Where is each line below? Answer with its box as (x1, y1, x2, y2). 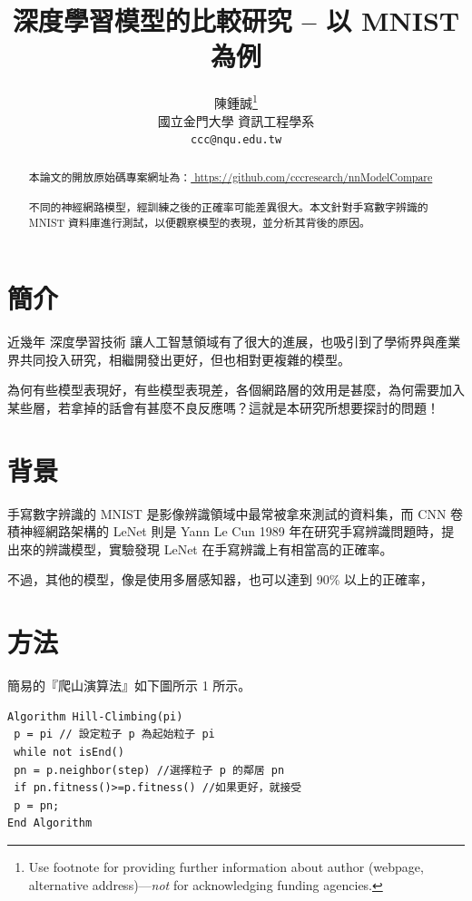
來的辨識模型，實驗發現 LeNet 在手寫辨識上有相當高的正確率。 (19, 539, 393, 558)
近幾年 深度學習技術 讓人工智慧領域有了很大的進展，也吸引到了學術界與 (7, 332, 436, 351)
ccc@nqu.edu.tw (190, 133, 282, 147)
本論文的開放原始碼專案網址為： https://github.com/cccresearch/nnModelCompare (28, 169, 433, 184)
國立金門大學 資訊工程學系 (157, 111, 315, 130)
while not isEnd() (14, 745, 124, 759)
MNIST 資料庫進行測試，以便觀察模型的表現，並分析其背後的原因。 (28, 214, 371, 230)
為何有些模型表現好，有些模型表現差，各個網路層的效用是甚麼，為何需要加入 (7, 380, 465, 399)
